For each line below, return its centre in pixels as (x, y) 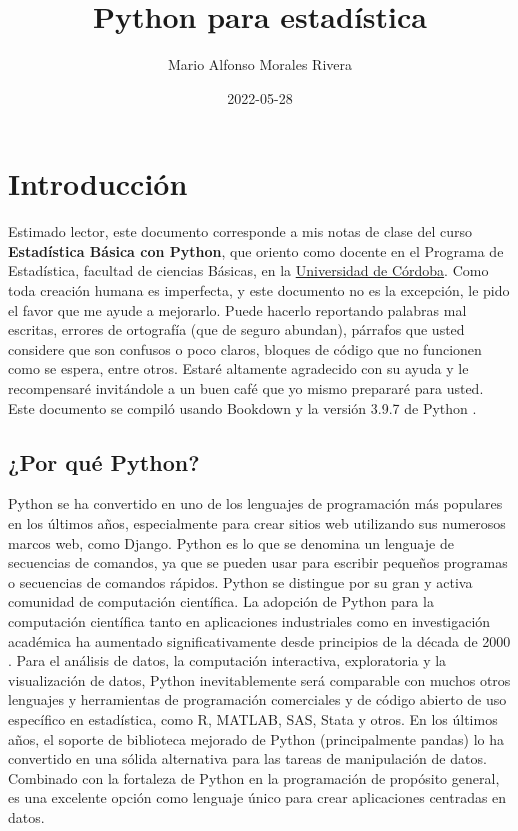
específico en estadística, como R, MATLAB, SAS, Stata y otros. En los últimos (253, 718)
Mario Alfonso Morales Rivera (260, 64)
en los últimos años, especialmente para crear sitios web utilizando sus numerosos (257, 522)
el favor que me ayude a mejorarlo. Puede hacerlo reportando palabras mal (237, 309)
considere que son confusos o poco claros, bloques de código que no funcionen (245, 348)
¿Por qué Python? (104, 461)
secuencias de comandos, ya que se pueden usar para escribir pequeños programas (258, 562)
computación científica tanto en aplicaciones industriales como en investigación (249, 620)
